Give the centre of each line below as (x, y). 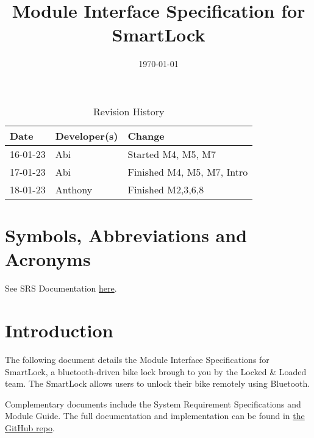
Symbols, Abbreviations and (126, 235)
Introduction (59, 330)
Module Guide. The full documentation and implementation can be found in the (155, 416)
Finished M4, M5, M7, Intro (188, 171)
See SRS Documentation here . (61, 288)
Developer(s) (87, 135)
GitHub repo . (30, 427)
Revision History (129, 111)
